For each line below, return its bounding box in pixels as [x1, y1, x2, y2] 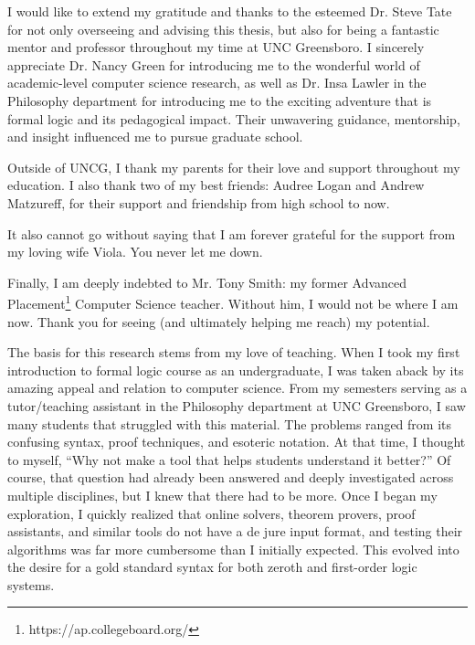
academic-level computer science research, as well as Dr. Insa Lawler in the [7, 73, 427, 92]
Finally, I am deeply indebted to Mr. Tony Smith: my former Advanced [7, 272, 407, 291]
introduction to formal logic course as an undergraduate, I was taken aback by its [7, 360, 464, 379]
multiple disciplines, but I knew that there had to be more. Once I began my [7, 485, 438, 504]
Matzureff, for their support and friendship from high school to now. [7, 193, 390, 212]
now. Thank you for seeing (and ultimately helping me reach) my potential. [7, 312, 430, 331]
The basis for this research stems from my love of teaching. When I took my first [7, 343, 460, 362]
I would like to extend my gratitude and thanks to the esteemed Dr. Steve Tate [7, 2, 452, 20]
